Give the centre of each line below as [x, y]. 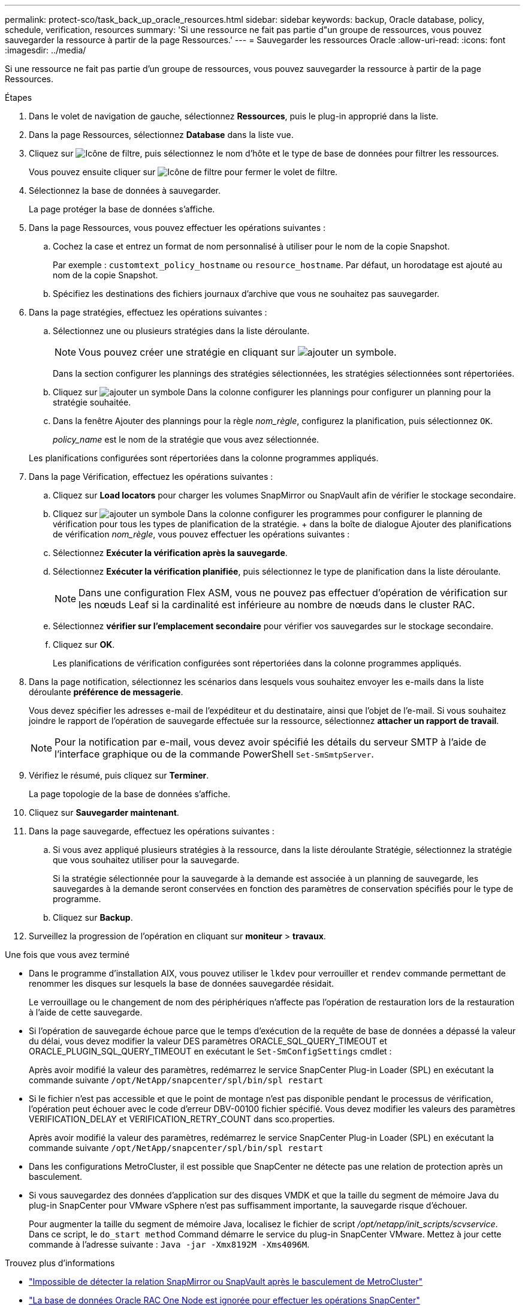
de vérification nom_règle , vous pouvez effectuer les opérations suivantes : [201, 534]
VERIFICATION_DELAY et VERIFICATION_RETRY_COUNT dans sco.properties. [182, 1119]
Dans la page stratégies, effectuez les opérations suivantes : [148, 312]
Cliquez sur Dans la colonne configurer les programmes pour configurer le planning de [268, 514]
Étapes [19, 97]
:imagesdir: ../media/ [46, 50]
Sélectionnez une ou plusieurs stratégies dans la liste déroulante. [181, 331]
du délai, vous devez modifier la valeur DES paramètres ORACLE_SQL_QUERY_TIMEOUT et [208, 1041]
